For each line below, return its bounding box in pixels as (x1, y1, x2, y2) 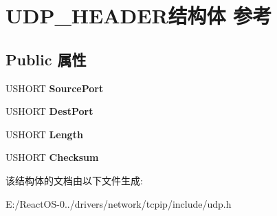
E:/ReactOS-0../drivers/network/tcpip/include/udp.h (5, 196, 232, 210)
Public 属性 (5, 48, 87, 69)
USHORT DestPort (5, 104, 93, 118)
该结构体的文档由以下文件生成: (5, 173, 143, 187)
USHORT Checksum (5, 150, 99, 164)
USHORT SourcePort (5, 80, 104, 95)
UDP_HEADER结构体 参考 (5, 1, 272, 30)
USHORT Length (5, 127, 83, 141)
